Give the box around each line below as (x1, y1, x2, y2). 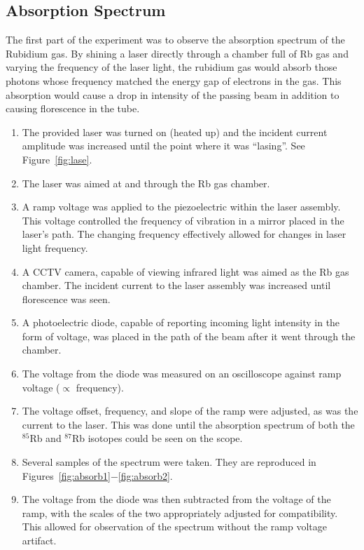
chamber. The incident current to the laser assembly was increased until (22, 278, 331, 293)
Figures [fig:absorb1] (22, 468, 111, 483)
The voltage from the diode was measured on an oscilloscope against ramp (22, 366, 342, 381)
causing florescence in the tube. (6, 101, 140, 116)
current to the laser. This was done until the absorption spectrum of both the (22, 417, 355, 431)
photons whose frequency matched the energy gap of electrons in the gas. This (6, 73, 342, 88)
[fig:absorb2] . (118, 468, 173, 483)
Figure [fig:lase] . (22, 152, 92, 166)
